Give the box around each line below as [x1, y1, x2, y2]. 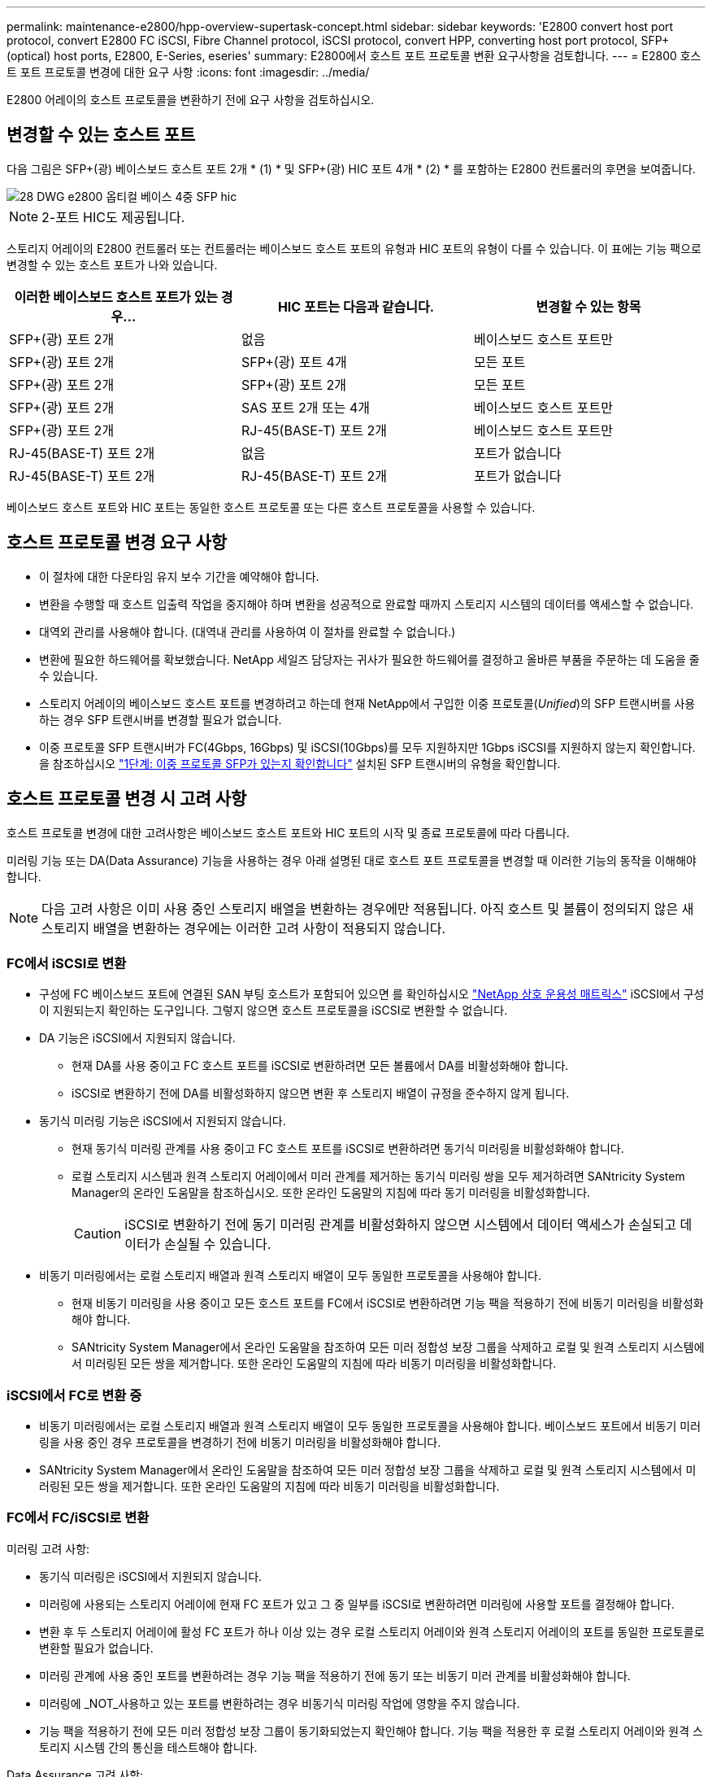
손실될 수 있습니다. [163, 1236, 271, 1253]
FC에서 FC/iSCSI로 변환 [7, 1509, 150, 1526]
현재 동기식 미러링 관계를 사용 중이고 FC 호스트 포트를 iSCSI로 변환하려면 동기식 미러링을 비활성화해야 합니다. [72, 1142, 624, 1156]
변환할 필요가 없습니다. [39, 1640, 154, 1655]
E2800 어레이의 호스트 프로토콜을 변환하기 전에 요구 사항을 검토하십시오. [7, 93, 375, 107]
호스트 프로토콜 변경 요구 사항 [7, 532, 228, 553]
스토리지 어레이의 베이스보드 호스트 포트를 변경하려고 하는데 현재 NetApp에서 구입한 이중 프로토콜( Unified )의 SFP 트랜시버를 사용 [39, 696, 696, 710]
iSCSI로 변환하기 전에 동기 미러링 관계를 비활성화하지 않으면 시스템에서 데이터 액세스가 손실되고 [124, 1216, 676, 1233]
